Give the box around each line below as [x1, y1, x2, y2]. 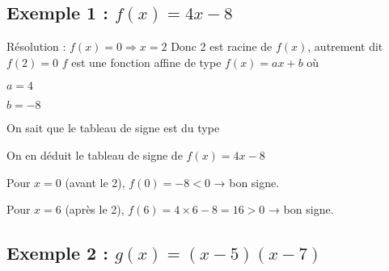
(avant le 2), [65, 173, 125, 190]
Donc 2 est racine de [171, 38, 273, 55]
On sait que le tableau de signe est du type [6, 119, 220, 136]
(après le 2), [65, 201, 125, 218]
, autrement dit [307, 38, 383, 55]
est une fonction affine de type [71, 53, 222, 70]
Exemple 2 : [6, 240, 108, 265]
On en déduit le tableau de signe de [6, 146, 183, 163]
